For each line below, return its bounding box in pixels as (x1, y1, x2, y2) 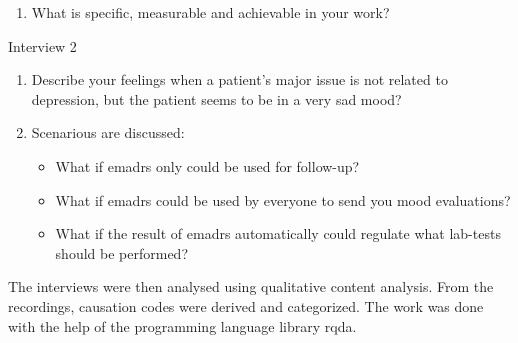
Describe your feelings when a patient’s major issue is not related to (31, 69, 448, 90)
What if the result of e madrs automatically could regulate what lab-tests (55, 223, 501, 244)
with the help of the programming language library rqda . (8, 315, 357, 336)
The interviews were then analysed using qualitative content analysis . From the (8, 276, 494, 297)
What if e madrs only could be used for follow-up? (55, 155, 360, 176)
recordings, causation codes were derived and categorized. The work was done (8, 295, 484, 316)
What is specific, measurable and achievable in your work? (31, 2, 390, 22)
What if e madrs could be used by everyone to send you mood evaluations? (55, 189, 511, 210)
